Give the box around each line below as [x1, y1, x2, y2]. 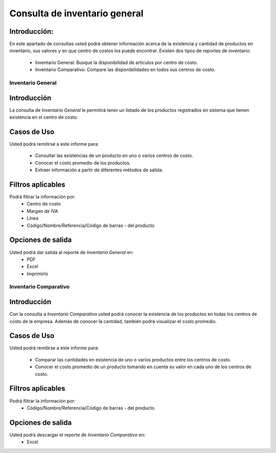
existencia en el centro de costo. [9, 114, 78, 120]
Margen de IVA [27, 208, 58, 214]
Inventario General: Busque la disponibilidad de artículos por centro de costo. [35, 59, 198, 65]
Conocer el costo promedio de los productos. [35, 160, 131, 166]
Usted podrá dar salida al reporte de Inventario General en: [9, 249, 134, 255]
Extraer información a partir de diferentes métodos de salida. [35, 167, 164, 173]
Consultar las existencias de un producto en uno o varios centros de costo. [35, 152, 193, 158]
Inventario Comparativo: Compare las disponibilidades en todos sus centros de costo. [35, 66, 216, 73]
